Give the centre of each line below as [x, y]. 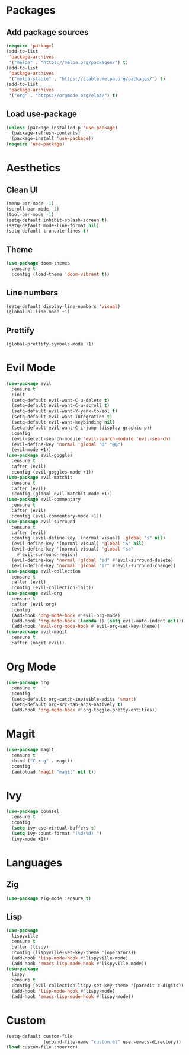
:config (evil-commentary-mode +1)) [57, 516]
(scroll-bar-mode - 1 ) [33, 209]
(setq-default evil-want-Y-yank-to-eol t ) [65, 411]
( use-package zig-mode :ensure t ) [49, 898]
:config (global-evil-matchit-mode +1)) [62, 494]
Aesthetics [33, 168]
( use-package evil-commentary [44, 500]
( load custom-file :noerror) [42, 1047]
